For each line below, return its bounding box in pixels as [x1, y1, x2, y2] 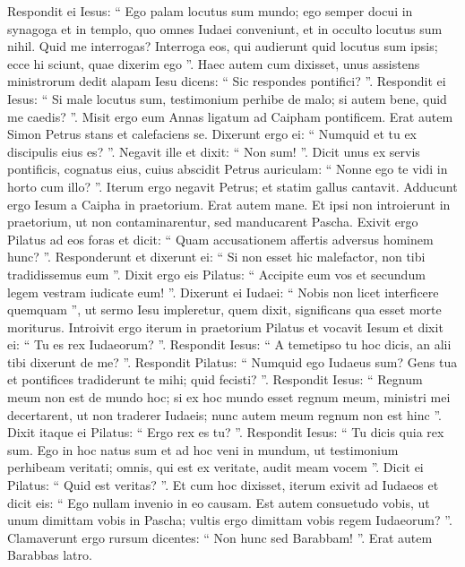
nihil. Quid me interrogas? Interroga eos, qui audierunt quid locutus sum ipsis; [7, 37, 438, 56]
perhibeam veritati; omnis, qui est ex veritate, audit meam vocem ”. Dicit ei [7, 458, 424, 477]
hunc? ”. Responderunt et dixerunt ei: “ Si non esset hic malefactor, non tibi [7, 247, 426, 266]
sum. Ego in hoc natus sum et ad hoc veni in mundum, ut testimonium [7, 440, 399, 459]
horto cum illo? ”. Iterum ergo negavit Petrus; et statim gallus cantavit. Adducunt [7, 176, 458, 195]
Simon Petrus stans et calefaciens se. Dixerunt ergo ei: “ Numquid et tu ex [7, 125, 418, 143]
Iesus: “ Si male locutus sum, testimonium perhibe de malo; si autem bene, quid [7, 89, 447, 107]
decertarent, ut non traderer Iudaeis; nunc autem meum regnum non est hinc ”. [7, 405, 442, 424]
